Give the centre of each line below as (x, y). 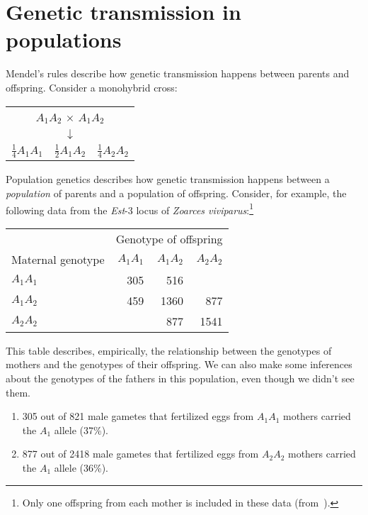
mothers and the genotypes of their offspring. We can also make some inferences (179, 364)
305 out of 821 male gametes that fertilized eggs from (138, 416)
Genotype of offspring (169, 238)
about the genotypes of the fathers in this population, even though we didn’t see (180, 378)
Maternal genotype (58, 259)
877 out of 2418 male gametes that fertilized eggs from (140, 454)
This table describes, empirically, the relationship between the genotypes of (169, 350)
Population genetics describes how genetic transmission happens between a (168, 179)
